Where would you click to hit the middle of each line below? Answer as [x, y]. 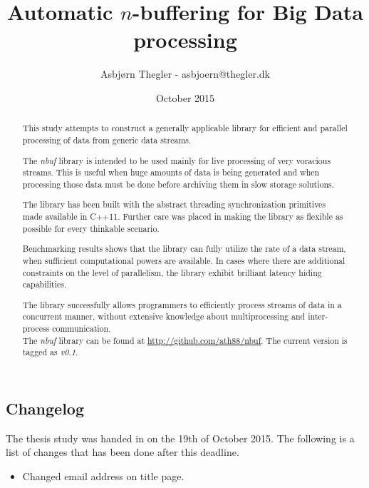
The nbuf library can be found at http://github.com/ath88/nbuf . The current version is [185, 340]
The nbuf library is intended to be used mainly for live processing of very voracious [177, 160]
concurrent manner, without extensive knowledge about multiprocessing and [164, 316]
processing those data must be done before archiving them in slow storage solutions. [178, 184]
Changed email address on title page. [103, 476]
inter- [318, 316]
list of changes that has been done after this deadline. [123, 452]
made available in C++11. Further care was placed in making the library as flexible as [183, 217]
